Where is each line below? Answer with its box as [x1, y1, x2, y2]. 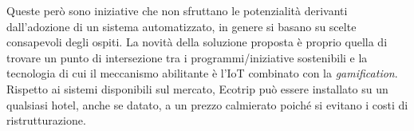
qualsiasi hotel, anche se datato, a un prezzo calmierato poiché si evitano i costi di [6, 96, 408, 113]
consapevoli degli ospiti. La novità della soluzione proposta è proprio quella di [6, 34, 388, 50]
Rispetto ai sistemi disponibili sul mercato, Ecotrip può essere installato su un [6, 80, 388, 97]
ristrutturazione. [6, 112, 86, 129]
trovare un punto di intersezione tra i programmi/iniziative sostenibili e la [6, 49, 368, 65]
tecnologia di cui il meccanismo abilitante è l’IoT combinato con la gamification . [6, 65, 398, 81]
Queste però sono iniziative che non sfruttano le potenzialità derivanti [6, 2, 348, 18]
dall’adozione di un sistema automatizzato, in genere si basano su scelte [6, 18, 357, 34]
